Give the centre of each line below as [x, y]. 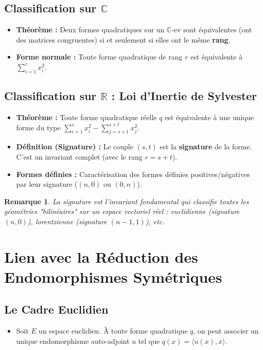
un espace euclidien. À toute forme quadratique [113, 331]
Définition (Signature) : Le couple [75, 147]
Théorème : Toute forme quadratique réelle [86, 117]
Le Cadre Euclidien [56, 309]
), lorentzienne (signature [67, 221]
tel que [149, 341]
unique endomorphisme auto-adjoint [73, 341]
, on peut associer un [226, 331]
